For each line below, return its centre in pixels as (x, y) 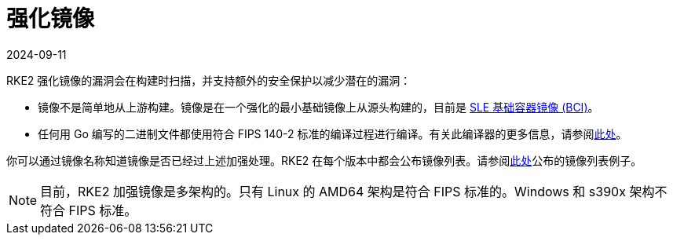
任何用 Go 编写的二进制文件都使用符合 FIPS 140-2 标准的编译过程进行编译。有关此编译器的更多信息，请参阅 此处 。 (333, 133)
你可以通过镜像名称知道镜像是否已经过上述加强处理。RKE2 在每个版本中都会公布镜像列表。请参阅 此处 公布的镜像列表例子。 (324, 160)
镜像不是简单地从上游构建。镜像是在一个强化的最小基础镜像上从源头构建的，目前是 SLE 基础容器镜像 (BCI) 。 (318, 107)
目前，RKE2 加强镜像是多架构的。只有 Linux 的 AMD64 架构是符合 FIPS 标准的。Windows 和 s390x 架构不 (354, 191)
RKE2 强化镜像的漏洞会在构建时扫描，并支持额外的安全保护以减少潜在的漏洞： (209, 80)
